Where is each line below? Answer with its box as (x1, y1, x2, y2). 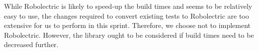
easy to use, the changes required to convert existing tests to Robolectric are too (4, 10, 249, 21)
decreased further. (4, 39, 59, 50)
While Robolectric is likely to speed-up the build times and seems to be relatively (4, 1, 253, 11)
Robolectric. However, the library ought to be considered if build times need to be (4, 29, 254, 40)
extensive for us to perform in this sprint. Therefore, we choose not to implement (4, 20, 251, 30)
